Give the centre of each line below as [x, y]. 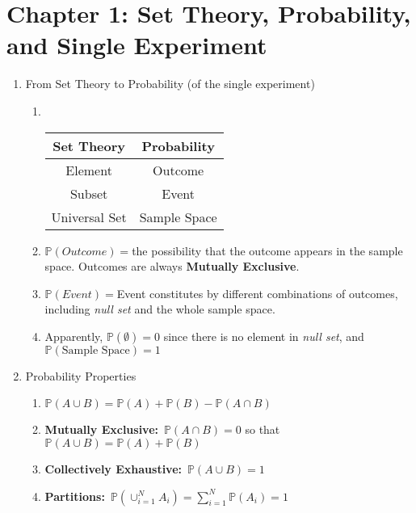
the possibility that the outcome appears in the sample [267, 250]
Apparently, [74, 336]
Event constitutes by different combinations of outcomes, [257, 293]
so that [263, 429]
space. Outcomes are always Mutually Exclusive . [172, 266]
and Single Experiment [137, 45]
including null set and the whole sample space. [160, 309]
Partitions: [75, 496]
